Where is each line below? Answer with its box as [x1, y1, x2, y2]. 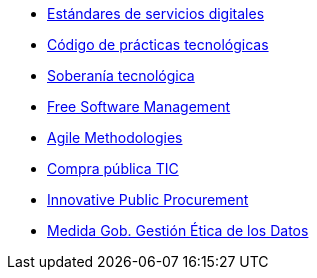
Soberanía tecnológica [47, 67, 195, 84]
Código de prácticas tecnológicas [47, 36, 269, 53]
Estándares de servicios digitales [47, 5, 265, 22]
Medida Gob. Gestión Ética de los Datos [47, 222, 309, 239]
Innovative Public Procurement [47, 191, 249, 208]
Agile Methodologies [47, 129, 183, 146]
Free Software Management [47, 98, 231, 115]
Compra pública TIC [47, 160, 179, 177]
